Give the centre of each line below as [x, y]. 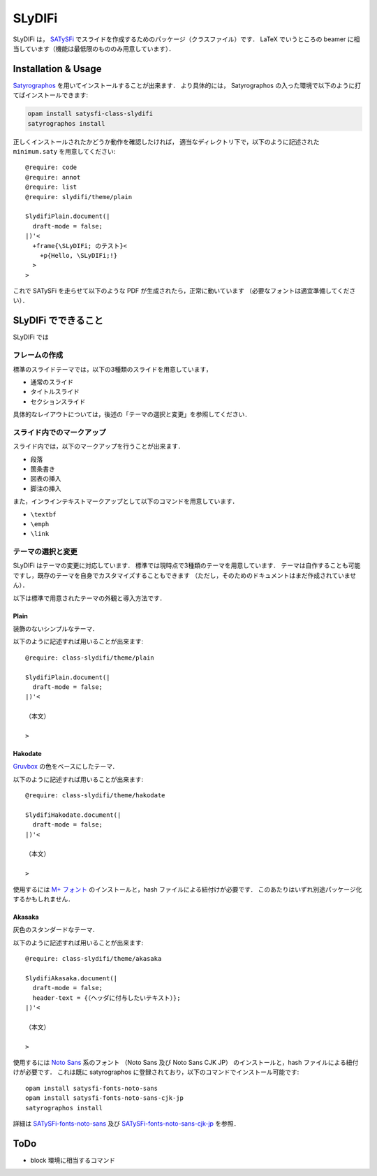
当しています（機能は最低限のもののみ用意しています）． [94, 48]
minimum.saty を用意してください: [64, 151]
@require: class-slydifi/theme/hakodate [95, 796]
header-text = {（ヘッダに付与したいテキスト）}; [106, 998]
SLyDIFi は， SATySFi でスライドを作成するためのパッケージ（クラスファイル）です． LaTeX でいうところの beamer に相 [186, 39]
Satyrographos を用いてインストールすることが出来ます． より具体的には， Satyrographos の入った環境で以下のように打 [187, 85]
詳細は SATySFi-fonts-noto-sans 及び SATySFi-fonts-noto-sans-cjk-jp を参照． [126, 1124]
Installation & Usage [57, 69]
